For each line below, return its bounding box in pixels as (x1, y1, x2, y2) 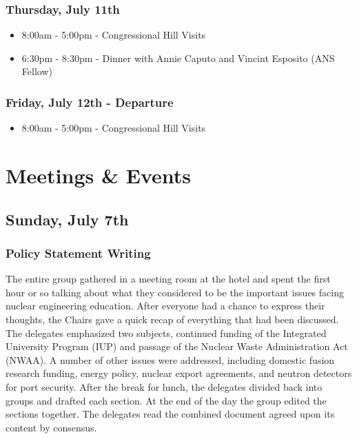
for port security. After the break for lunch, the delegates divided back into (6, 379, 323, 394)
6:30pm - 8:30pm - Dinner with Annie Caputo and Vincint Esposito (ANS (21, 50, 335, 65)
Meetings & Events (6, 161, 191, 189)
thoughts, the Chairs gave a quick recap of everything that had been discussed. (6, 312, 339, 326)
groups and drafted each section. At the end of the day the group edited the (6, 393, 327, 407)
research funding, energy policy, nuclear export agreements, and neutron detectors (6, 366, 352, 380)
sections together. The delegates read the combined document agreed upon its (6, 407, 335, 421)
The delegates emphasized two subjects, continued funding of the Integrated (6, 325, 327, 340)
